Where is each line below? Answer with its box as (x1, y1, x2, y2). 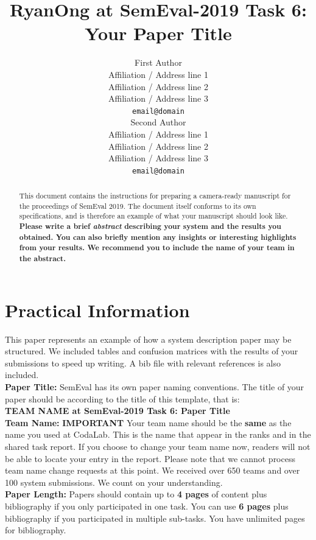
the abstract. (19, 253, 66, 264)
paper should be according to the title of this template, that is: (5, 392, 240, 405)
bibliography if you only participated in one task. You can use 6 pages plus (5, 500, 289, 513)
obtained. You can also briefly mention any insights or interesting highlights (19, 231, 297, 242)
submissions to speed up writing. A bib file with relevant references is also (5, 356, 281, 369)
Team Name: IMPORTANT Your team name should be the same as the (5, 416, 292, 429)
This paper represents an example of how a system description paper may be (5, 332, 292, 345)
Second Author (130, 116, 186, 128)
